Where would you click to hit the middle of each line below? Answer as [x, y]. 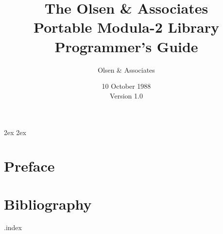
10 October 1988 [126, 86]
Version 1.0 [126, 95]
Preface [29, 166]
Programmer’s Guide [126, 46]
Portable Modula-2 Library [126, 27]
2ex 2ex [15, 132]
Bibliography [48, 204]
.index [13, 227]
